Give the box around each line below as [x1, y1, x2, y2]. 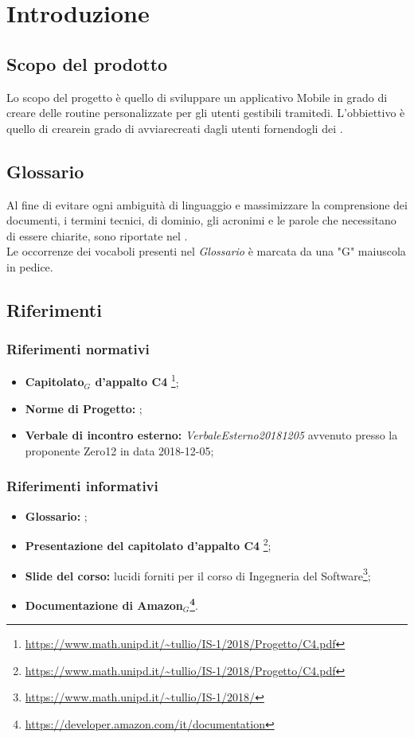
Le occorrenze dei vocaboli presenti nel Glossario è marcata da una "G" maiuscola [6, 243, 406, 260]
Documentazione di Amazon [25, 596, 183, 613]
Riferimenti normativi [6, 339, 150, 359]
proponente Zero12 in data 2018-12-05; [25, 442, 214, 459]
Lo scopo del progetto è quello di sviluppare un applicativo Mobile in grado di [6, 88, 388, 105]
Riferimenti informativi [6, 476, 158, 496]
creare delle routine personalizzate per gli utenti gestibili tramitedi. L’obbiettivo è [6, 104, 405, 121]
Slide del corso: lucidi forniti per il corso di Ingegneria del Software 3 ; [25, 564, 371, 584]
